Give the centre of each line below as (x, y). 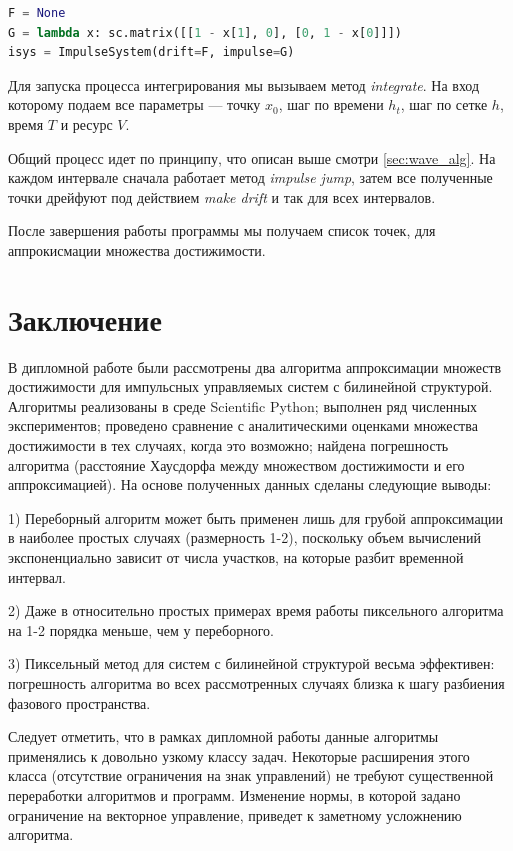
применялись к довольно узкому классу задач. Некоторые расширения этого (239, 755)
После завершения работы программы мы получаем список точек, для (222, 230)
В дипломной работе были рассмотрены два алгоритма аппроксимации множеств (255, 366)
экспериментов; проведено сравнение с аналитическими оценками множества (243, 425)
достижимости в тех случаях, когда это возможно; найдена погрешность (228, 445)
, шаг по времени (331, 104)
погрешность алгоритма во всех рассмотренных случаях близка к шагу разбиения (256, 682)
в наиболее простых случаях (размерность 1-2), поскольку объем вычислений (245, 537)
